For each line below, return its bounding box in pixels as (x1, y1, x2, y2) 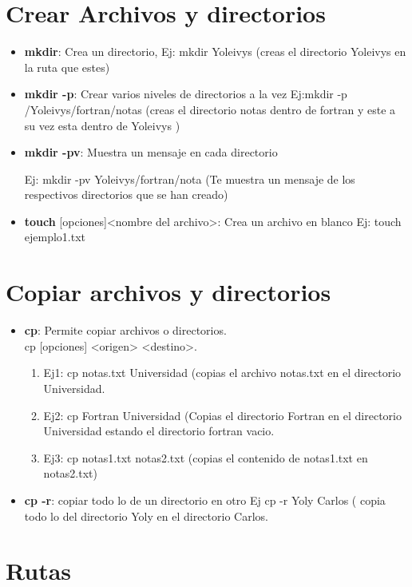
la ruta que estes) (24, 58, 110, 75)
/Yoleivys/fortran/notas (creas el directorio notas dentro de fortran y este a (24, 101, 396, 117)
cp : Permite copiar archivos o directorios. (24, 322, 227, 339)
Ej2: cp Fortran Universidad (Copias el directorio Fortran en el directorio (43, 407, 402, 423)
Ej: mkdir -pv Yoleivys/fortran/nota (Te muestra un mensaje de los (24, 170, 355, 187)
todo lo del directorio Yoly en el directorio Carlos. (24, 507, 268, 524)
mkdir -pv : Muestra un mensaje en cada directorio (24, 144, 278, 161)
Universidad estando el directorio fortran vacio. (43, 422, 275, 439)
